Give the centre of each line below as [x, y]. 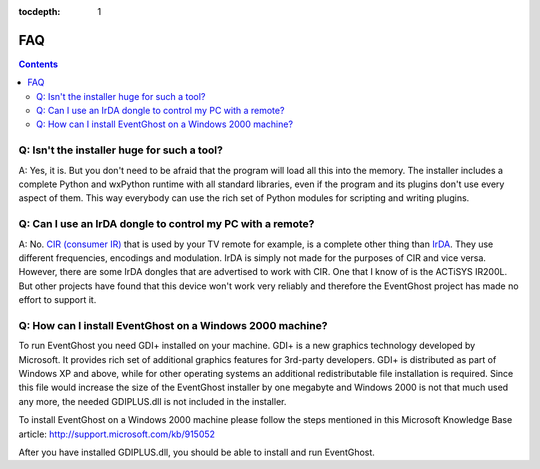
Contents [38, 64]
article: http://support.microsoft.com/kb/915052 [116, 434]
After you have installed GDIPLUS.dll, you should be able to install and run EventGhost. [196, 452]
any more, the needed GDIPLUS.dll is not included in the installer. [152, 401]
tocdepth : [39, 11]
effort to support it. [57, 300]
